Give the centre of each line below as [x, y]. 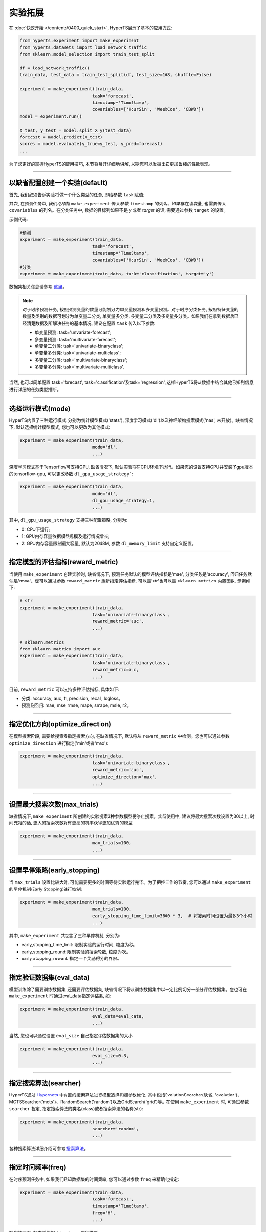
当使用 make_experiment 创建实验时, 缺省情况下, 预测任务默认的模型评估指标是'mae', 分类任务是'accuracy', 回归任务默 [131, 574]
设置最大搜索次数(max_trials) [54, 804]
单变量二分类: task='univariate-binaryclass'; [79, 346]
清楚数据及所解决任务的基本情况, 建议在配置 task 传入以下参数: [91, 323]
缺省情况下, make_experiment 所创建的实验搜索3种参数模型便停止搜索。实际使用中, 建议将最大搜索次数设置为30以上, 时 [132, 816]
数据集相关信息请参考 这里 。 [38, 287]
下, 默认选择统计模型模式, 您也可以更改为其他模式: [60, 427]
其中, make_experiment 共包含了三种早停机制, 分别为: [65, 935]
